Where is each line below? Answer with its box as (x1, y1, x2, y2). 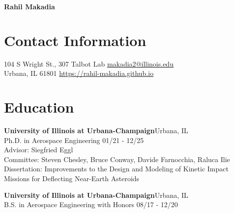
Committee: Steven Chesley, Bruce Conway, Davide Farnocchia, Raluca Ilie (4, 154, 230, 164)
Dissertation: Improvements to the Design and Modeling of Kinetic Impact (4, 164, 229, 174)
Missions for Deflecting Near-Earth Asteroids (4, 173, 140, 183)
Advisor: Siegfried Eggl (4, 144, 73, 155)
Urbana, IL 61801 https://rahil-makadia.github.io (4, 68, 154, 78)
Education (4, 97, 74, 117)
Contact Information (4, 30, 146, 50)
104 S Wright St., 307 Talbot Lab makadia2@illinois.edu (4, 58, 174, 69)
